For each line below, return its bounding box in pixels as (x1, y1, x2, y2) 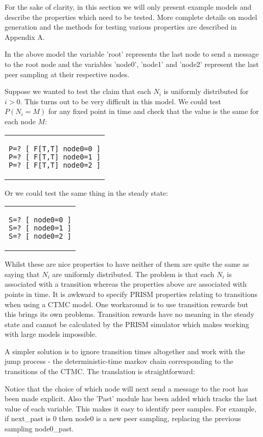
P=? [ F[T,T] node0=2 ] (9, 160, 101, 169)
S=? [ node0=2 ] (9, 232, 71, 241)
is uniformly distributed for (163, 86, 249, 97)
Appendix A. (5, 31, 45, 42)
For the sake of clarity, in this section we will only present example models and (5, 2, 252, 12)
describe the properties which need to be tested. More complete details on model (5, 11, 257, 22)
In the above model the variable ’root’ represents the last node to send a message (5, 49, 259, 59)
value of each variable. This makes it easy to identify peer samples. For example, (5, 403, 256, 413)
